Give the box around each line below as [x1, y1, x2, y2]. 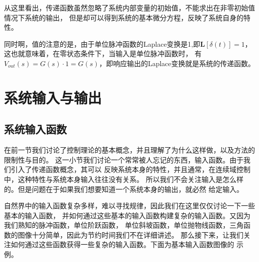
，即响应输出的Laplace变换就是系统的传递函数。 [99, 58, 255, 68]
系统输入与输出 [4, 87, 102, 107]
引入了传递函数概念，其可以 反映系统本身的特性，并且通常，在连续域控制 [10, 164, 251, 175]
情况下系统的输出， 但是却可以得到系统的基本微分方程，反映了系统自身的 [4, 12, 244, 22]
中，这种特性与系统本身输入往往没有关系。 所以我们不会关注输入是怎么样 [4, 174, 244, 184]
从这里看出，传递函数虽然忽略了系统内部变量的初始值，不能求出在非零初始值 [4, 2, 255, 12]
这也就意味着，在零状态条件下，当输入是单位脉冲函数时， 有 [4, 48, 202, 59]
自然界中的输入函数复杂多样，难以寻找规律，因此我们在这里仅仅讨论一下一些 [4, 200, 255, 211]
